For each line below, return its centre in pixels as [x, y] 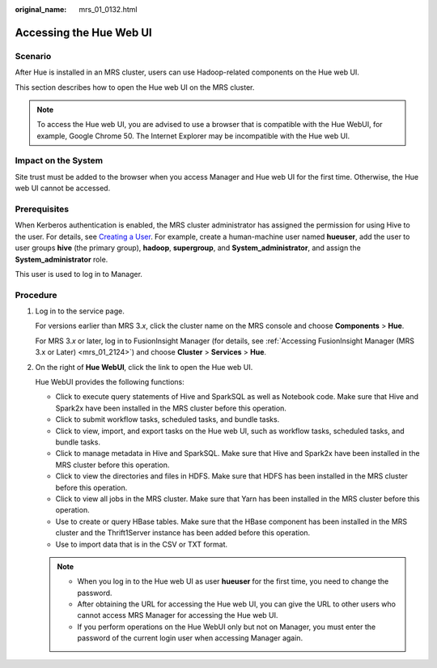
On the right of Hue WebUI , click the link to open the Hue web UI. [144, 367]
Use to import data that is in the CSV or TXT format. [142, 544]
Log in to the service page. [80, 311]
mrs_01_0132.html [108, 9]
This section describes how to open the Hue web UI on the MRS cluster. [135, 87]
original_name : [41, 9]
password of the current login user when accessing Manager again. [190, 638]
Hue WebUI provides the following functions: [110, 382]
